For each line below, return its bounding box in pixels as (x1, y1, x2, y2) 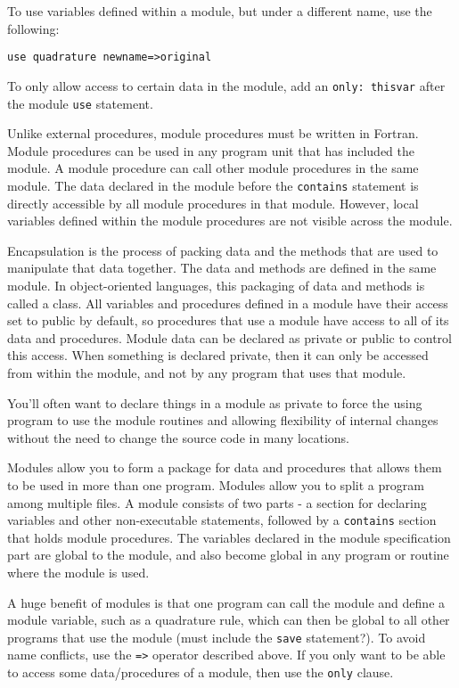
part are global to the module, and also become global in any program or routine (7, 545, 449, 564)
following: (7, 19, 60, 37)
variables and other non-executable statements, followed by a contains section (7, 511, 437, 529)
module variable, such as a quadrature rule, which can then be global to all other (7, 610, 450, 629)
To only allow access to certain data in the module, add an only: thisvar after (7, 76, 446, 94)
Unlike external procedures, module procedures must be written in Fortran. (7, 124, 419, 143)
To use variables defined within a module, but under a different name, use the (7, 2, 432, 20)
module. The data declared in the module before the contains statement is (7, 176, 419, 194)
